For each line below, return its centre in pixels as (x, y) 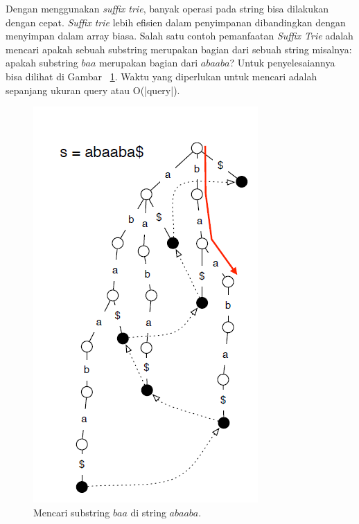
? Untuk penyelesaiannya (282, 63)
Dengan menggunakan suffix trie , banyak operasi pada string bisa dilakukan (167, 8)
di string (148, 512)
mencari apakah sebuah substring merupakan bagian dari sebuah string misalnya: (179, 49)
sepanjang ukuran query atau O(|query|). (93, 90)
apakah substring (42, 63)
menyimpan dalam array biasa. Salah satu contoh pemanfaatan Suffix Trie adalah (179, 36)
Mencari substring (72, 512)
